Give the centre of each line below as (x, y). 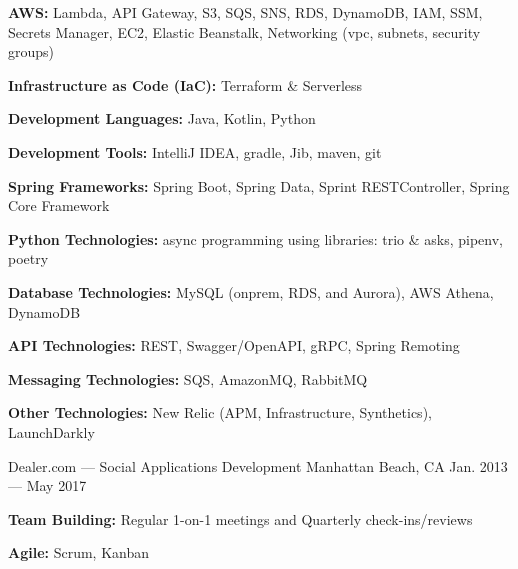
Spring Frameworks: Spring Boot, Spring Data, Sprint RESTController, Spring (259, 185)
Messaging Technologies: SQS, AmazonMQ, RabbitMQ (188, 378)
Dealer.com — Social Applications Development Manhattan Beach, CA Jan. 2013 (258, 465)
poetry (28, 258)
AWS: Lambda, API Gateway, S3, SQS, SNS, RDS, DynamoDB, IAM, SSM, (245, 12)
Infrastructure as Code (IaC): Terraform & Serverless (185, 84)
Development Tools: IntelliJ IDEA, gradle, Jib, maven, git (195, 151)
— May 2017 (47, 485)
